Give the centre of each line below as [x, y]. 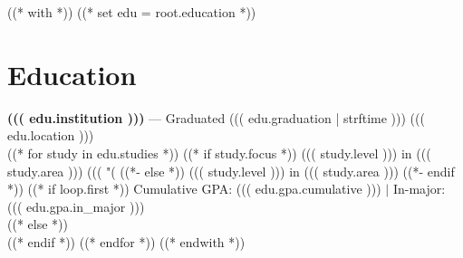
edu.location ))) [51, 135]
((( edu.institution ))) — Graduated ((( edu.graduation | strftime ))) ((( [216, 117]
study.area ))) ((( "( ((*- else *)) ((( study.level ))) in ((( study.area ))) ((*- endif [231, 171]
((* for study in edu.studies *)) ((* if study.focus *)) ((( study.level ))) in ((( [219, 153]
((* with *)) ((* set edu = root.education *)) [132, 12]
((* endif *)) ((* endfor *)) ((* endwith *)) [126, 241]
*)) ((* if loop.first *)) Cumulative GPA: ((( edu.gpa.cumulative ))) [194, 189]
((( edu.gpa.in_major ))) [76, 206]
